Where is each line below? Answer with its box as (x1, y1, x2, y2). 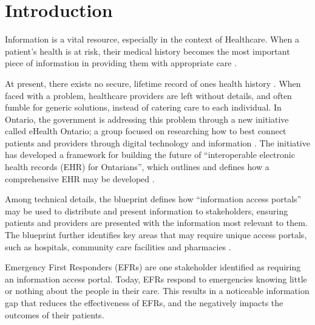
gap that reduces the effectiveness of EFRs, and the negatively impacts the (5, 296, 283, 309)
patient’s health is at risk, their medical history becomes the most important (5, 44, 290, 57)
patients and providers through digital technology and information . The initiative (5, 136, 310, 149)
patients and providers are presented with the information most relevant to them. (5, 216, 308, 229)
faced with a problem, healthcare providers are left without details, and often (5, 89, 292, 101)
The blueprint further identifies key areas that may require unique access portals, (5, 228, 307, 241)
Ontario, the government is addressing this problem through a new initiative (5, 112, 289, 125)
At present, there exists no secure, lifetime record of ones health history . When (5, 77, 301, 89)
